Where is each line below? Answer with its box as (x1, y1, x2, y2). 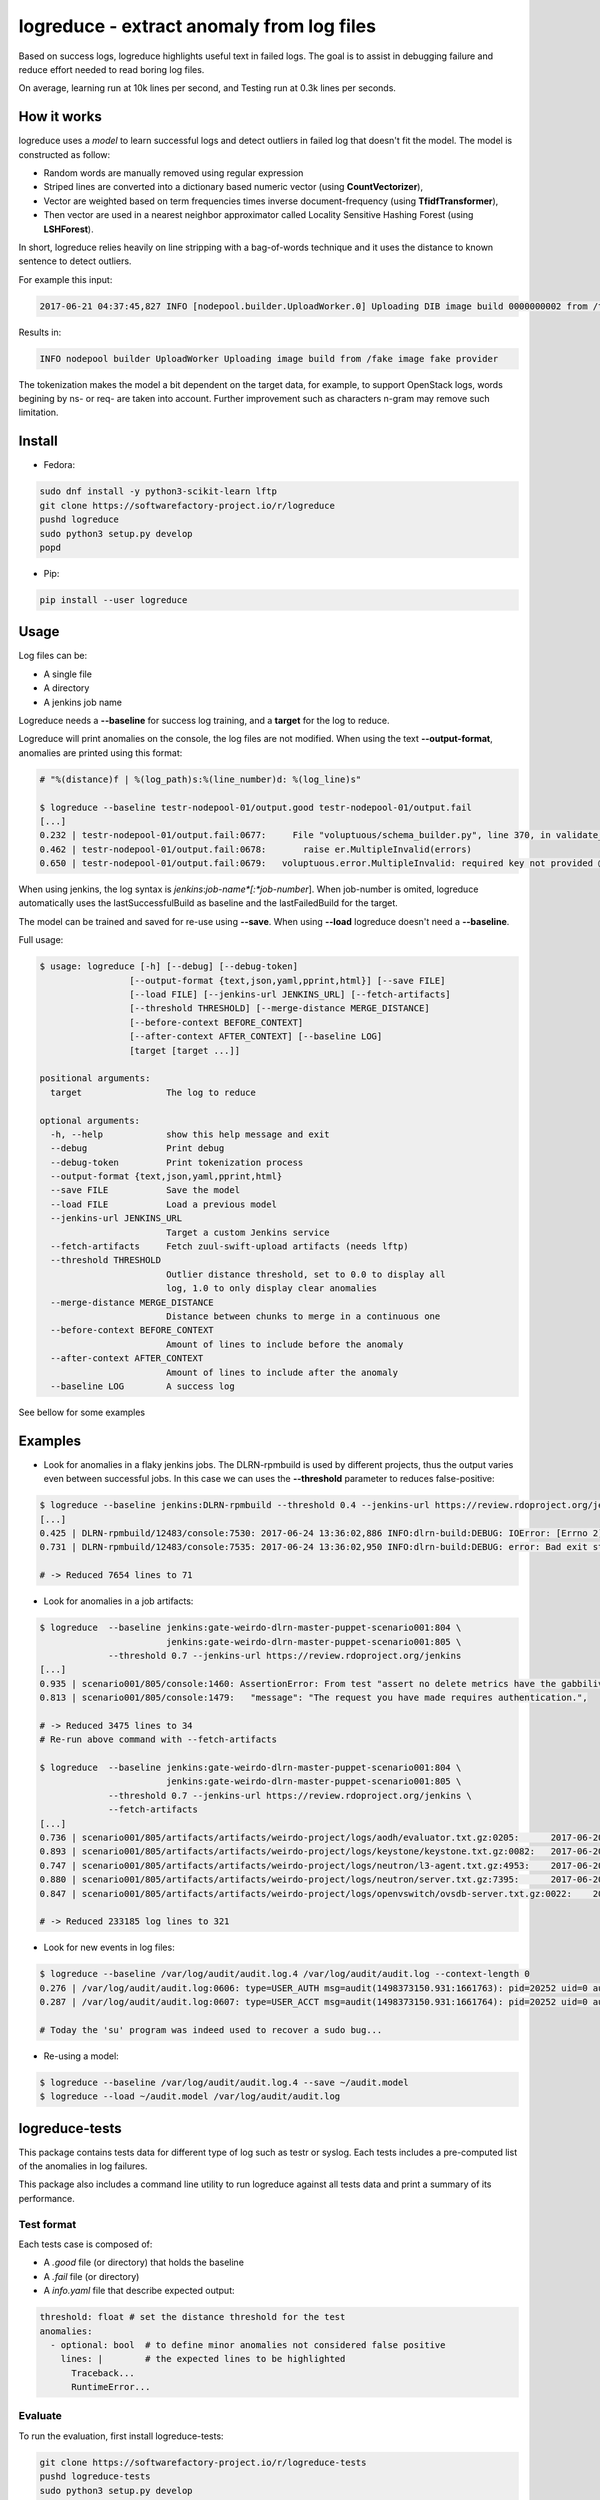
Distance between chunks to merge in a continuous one (165, 1310, 441, 1322)
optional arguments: (39, 1115, 140, 1126)
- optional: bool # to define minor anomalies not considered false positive (50, 2339, 446, 2350)
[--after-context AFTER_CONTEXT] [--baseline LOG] (128, 1031, 383, 1042)
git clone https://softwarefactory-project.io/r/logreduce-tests (39, 2456, 367, 2468)
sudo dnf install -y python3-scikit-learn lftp (39, 486, 277, 497)
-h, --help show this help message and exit (50, 1128, 330, 1140)
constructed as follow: (18, 148, 111, 160)
